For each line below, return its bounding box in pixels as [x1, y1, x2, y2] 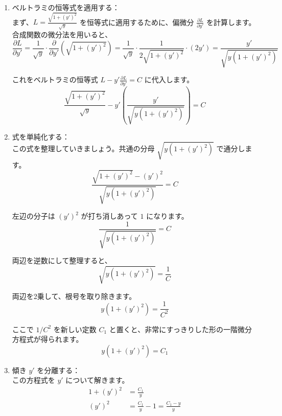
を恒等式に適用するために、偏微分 [80, 16, 194, 27]
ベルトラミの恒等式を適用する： [12, 2, 120, 12]
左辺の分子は [12, 211, 55, 221]
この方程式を [12, 375, 55, 385]
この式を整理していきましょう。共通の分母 [12, 143, 155, 154]
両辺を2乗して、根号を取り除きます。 [12, 290, 136, 301]
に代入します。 [144, 74, 194, 85]
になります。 [146, 211, 189, 221]
